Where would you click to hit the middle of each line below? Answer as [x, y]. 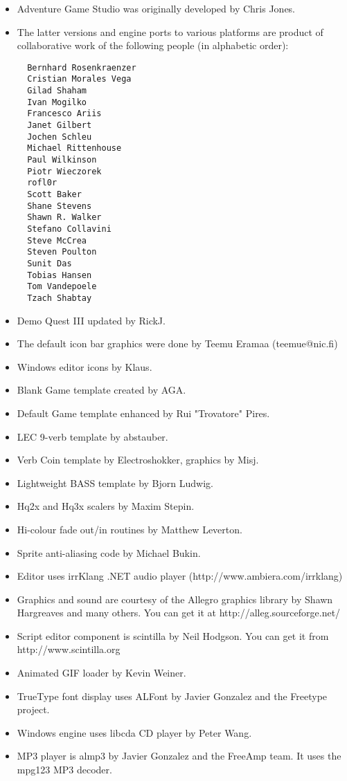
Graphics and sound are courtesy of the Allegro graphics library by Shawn [175, 599]
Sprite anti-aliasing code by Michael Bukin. [109, 552]
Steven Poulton [62, 252]
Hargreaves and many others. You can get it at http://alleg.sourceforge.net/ [179, 613]
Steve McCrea [57, 240]
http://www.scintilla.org [69, 649]
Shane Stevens [60, 206]
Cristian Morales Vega [79, 79]
